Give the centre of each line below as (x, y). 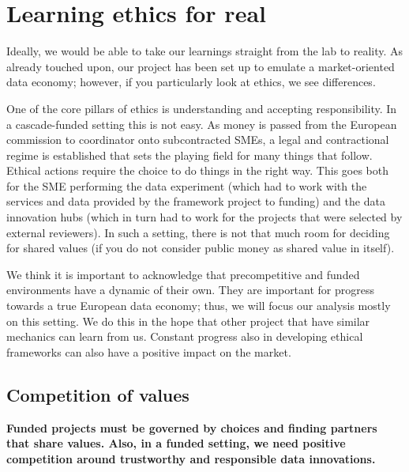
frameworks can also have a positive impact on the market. (149, 351)
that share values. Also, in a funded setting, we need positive (176, 443)
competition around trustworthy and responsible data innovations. (191, 458)
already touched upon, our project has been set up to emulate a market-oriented (201, 66)
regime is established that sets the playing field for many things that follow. (189, 155)
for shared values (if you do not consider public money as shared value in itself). (201, 248)
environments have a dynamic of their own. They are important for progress (191, 290)
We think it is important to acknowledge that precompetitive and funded (183, 274)
